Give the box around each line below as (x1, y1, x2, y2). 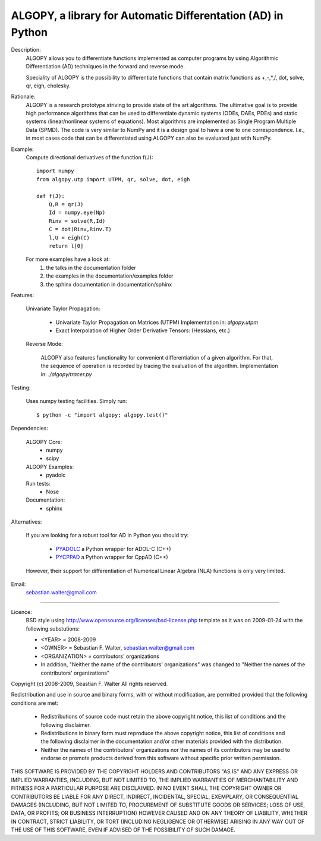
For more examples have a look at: (26, 256, 110, 263)
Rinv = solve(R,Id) (48, 218, 106, 224)
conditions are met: (11, 699, 59, 707)
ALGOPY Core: (26, 438, 62, 445)
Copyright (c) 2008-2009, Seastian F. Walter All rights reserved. (11, 680, 168, 687)
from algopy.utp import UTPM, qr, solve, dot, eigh (36, 176, 190, 182)
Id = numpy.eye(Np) (48, 209, 106, 216)
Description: (11, 46, 41, 53)
